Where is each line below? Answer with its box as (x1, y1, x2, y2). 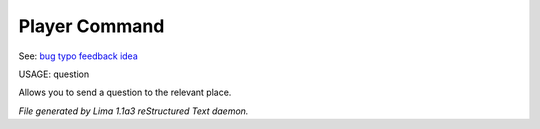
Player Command (18, 15, 165, 37)
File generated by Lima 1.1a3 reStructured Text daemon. (18, 105, 249, 117)
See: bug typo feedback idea (18, 50, 139, 62)
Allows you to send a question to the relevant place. (18, 86, 232, 99)
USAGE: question (18, 68, 90, 80)
